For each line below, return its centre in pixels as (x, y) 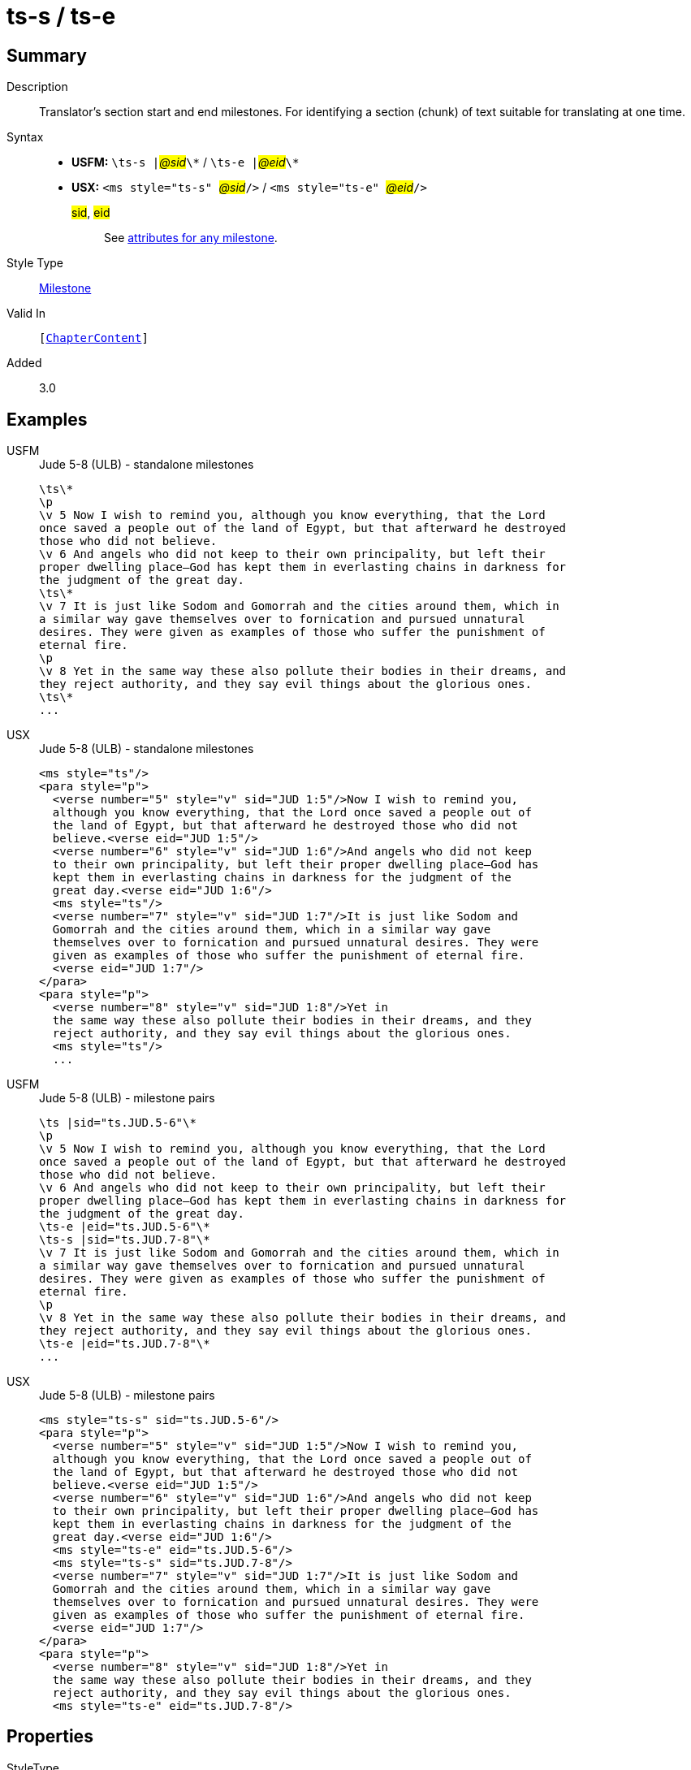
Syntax (25, 137)
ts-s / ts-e (61, 16)
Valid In (26, 314)
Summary (47, 55)
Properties (50, 1737)
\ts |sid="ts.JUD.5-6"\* (118, 1123)
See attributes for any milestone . (191, 238)
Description (37, 87)
